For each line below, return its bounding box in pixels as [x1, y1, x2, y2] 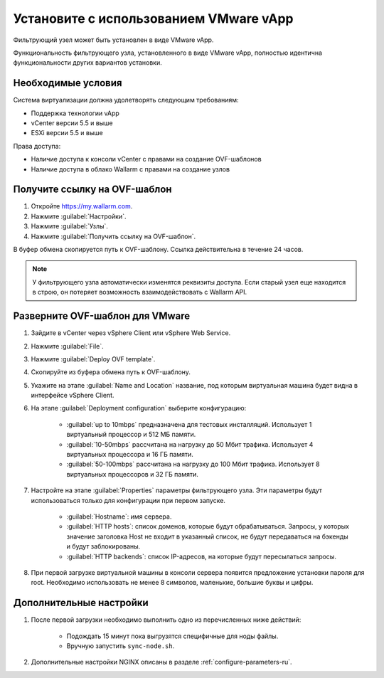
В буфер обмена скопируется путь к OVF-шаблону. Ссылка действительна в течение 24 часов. [13, 245, 304, 254]
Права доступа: [13, 142, 61, 150]
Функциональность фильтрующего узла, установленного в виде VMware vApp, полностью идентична [13, 48, 323, 57]
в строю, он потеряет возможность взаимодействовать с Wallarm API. [32, 288, 247, 297]
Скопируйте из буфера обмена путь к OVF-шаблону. [31, 368, 191, 376]
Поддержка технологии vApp [31, 109, 120, 117]
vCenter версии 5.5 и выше [31, 119, 113, 127]
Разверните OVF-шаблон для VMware [13, 310, 191, 322]
